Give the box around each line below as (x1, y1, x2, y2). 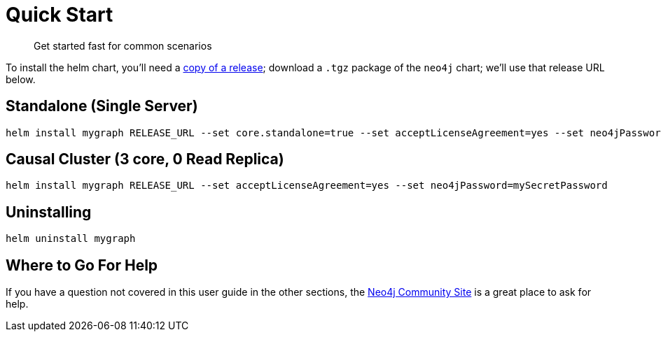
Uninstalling (6, 203, 92, 221)
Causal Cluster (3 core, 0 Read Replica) (6, 150, 284, 168)
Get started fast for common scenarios (34, 39, 212, 52)
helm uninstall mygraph (6, 233, 136, 245)
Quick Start (6, 3, 113, 27)
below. (6, 73, 36, 85)
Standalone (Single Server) (6, 97, 198, 115)
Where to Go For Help (6, 256, 158, 274)
